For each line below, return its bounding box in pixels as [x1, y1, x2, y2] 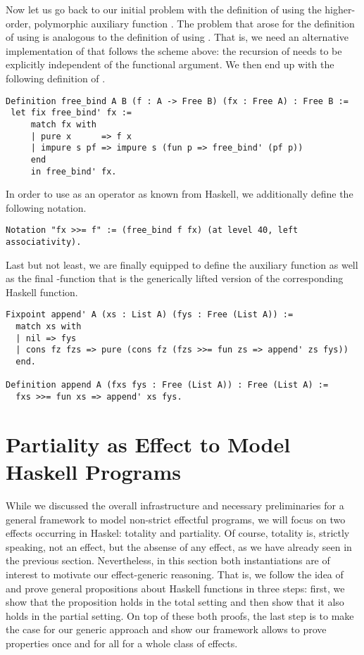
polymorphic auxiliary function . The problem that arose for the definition [34, 15, 355, 30]
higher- [325, 2, 356, 16]
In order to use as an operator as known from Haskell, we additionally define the [6, 186, 353, 201]
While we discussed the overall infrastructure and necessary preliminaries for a [6, 498, 344, 512]
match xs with [15, 322, 82, 332]
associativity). [6, 237, 82, 247]
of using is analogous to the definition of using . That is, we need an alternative [6, 30, 349, 44]
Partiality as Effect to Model [6, 429, 291, 458]
